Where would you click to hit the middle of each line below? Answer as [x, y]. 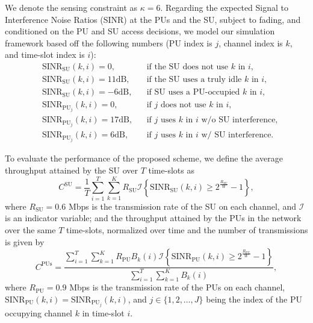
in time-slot [103, 312]
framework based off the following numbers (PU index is [109, 42]
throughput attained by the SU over [72, 170]
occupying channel [39, 312]
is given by [25, 241]
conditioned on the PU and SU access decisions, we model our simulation [140, 31]
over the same [30, 229]
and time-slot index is [45, 55]
